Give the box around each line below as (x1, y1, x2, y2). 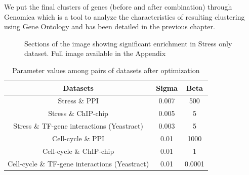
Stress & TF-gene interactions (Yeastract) (13, 121, 143, 131)
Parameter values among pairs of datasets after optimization (12, 65, 200, 75)
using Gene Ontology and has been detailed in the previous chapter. (4, 21, 215, 32)
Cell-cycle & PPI (52, 133, 105, 143)
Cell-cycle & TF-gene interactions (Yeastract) (8, 158, 149, 168)
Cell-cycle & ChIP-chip (42, 145, 114, 156)
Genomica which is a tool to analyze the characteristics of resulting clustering (4, 11, 245, 22)
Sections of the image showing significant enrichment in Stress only (24, 38, 232, 48)
